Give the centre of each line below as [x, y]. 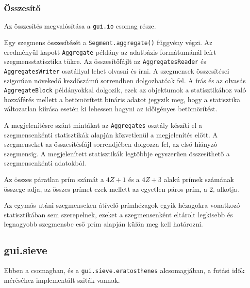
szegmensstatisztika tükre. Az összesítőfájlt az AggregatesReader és [105, 61]
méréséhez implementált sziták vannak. [62, 280]
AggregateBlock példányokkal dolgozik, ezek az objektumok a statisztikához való [125, 90]
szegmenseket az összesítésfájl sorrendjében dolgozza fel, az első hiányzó [111, 144]
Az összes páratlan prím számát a [54, 179]
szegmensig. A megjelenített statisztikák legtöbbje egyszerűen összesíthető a [117, 153]
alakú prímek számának [199, 179]
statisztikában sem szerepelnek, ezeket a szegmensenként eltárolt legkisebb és [118, 214]
